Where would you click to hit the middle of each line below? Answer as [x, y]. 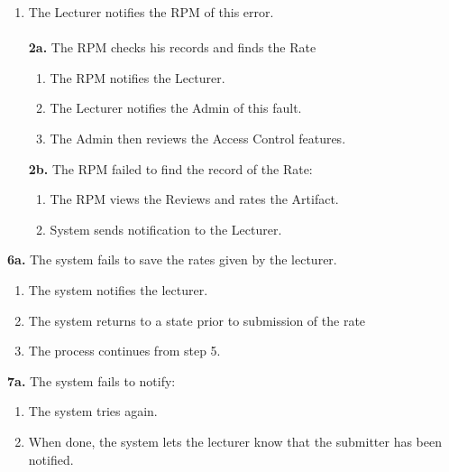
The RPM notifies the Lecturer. [137, 77]
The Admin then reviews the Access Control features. [198, 138]
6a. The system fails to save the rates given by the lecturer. [172, 259]
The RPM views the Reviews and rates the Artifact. [194, 199]
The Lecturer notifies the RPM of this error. [151, 12]
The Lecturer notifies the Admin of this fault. [176, 108]
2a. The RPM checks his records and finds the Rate [172, 47]
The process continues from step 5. [124, 351]
